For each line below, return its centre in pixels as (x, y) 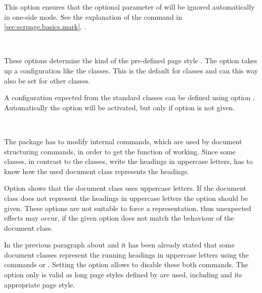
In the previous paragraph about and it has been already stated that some (119, 245)
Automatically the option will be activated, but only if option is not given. (120, 107)
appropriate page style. (40, 284)
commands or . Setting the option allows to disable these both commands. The (126, 264)
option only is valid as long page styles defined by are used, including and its (123, 275)
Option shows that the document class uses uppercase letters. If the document (125, 188)
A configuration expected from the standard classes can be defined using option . (129, 97)
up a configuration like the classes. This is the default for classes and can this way (131, 70)
